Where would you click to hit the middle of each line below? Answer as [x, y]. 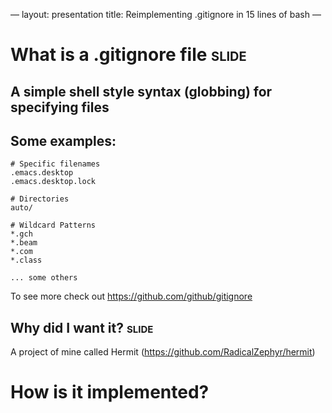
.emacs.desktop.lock [53, 182]
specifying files [60, 107]
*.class [26, 260]
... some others [44, 278]
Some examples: [63, 140]
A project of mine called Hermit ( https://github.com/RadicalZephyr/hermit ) [163, 352]
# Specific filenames [55, 164]
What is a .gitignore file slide [128, 55]
